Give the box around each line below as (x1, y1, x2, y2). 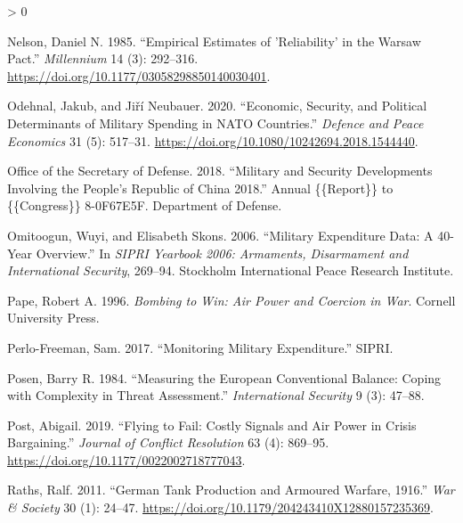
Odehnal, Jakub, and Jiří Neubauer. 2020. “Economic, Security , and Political (7, 96, 427, 115)
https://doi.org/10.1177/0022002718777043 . (7, 450, 246, 469)
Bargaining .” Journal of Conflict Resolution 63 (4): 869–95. (7, 433, 329, 452)
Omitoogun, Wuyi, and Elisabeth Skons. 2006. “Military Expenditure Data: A (7, 225, 434, 244)
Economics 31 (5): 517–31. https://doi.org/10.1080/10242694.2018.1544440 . (7, 131, 418, 150)
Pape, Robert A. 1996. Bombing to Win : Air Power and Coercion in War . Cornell (7, 290, 456, 309)
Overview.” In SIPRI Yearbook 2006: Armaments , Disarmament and (36, 243, 409, 262)
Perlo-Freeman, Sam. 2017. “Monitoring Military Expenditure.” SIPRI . (7, 338, 394, 356)
